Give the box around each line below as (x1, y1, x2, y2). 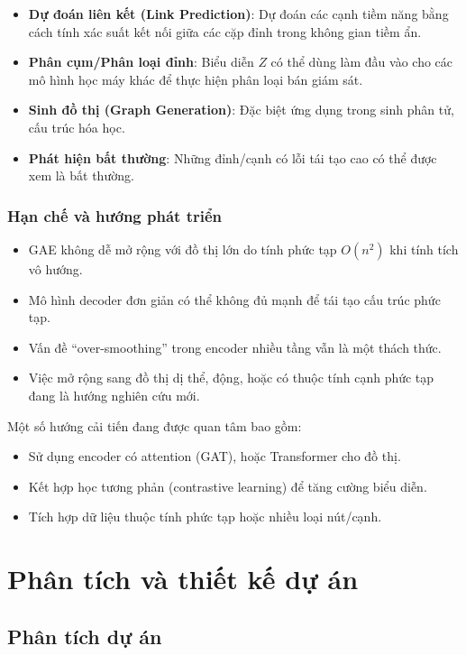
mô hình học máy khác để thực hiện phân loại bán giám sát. (28, 69, 363, 88)
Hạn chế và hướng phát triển (7, 204, 223, 226)
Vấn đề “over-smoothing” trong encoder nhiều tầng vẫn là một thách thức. (28, 337, 442, 356)
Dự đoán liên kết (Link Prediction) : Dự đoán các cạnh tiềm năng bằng (28, 5, 449, 23)
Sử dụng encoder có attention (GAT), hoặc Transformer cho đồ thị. (28, 447, 401, 466)
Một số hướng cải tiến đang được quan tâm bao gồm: (7, 416, 302, 435)
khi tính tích (389, 239, 459, 258)
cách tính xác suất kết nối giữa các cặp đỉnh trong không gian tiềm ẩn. (28, 22, 422, 41)
